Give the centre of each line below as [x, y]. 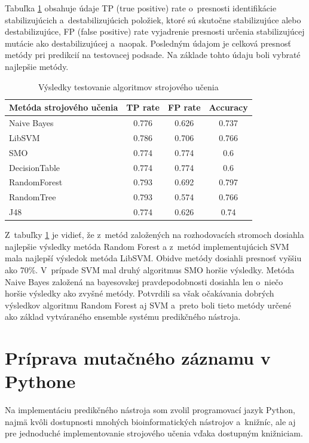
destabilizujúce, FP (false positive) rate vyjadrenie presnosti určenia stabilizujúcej [155, 31]
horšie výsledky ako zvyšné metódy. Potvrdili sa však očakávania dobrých [140, 293]
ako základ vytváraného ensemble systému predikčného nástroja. [123, 317]
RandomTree [33, 197]
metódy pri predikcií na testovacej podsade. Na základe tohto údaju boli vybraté [153, 55]
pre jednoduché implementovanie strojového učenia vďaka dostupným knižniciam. [154, 433]
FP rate [184, 107]
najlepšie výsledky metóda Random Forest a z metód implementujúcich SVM [147, 246]
